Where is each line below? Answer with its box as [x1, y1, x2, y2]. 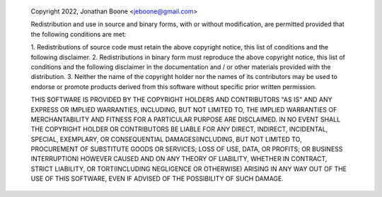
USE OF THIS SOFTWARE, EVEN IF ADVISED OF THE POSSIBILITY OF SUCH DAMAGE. [30, 174, 284, 183]
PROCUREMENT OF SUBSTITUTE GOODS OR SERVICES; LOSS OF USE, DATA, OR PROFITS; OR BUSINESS [30, 145, 343, 153]
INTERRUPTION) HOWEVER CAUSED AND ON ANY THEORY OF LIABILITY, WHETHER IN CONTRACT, [30, 155, 328, 163]
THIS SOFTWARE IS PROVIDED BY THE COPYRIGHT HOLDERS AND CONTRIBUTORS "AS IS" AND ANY [30, 95, 332, 104]
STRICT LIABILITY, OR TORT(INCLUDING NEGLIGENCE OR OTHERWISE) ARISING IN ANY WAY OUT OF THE [30, 165, 347, 173]
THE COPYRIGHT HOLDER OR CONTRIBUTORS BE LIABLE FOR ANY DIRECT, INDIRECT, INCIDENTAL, [30, 125, 328, 133]
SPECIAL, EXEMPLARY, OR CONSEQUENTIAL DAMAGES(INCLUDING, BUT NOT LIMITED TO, [30, 135, 302, 143]
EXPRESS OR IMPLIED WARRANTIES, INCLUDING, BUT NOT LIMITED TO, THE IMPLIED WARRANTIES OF [30, 105, 337, 114]
